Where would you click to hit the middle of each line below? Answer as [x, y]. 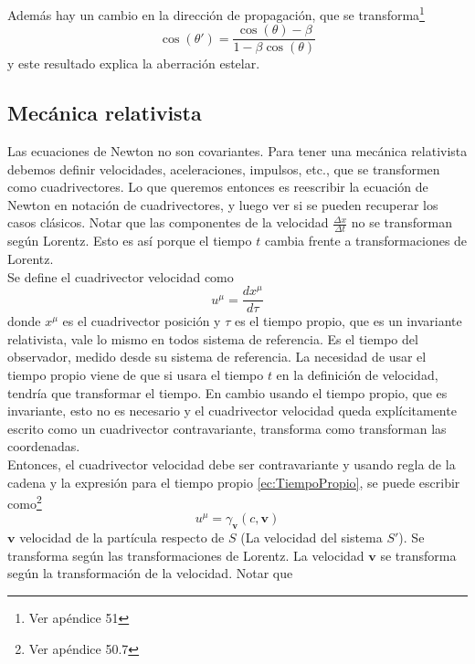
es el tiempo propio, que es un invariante [348, 321]
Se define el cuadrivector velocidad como [121, 276]
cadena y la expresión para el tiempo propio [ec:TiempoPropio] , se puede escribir [234, 482]
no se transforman [402, 222]
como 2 [25, 502]
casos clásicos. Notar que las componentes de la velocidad [168, 222]
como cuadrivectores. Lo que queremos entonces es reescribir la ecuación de [218, 187]
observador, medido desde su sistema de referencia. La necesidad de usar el [217, 357]
